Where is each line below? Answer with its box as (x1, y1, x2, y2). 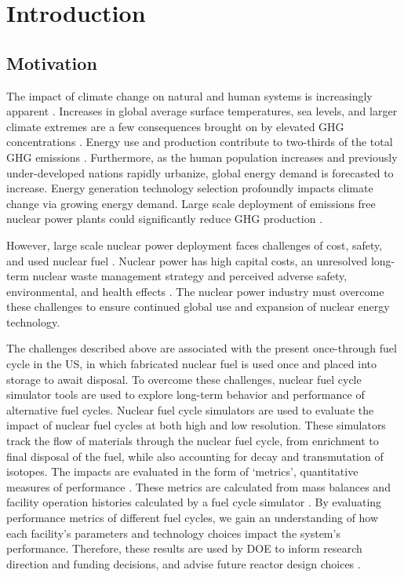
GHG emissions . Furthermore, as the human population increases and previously (6, 148, 398, 165)
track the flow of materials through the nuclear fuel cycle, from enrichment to (6, 433, 379, 449)
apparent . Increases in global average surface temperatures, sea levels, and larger (6, 103, 398, 119)
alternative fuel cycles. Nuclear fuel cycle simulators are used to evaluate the (6, 401, 374, 418)
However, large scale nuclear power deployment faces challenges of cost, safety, (6, 236, 383, 253)
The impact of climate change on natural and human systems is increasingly (6, 87, 373, 104)
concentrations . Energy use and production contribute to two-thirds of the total (6, 133, 393, 150)
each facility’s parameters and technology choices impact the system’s (6, 524, 340, 541)
